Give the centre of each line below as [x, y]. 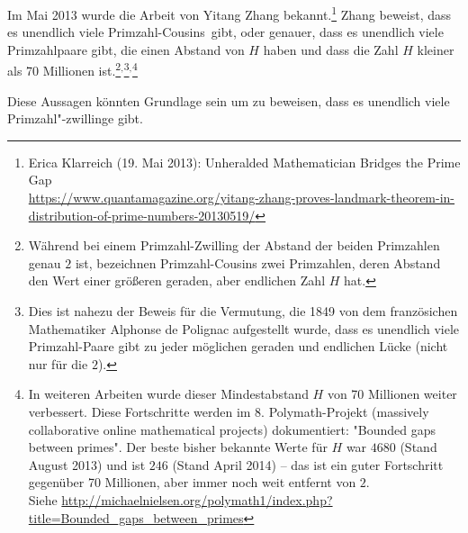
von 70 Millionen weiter [392, 394]
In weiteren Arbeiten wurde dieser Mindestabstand [168, 394]
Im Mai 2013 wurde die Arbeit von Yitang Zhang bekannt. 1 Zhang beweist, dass [229, 13]
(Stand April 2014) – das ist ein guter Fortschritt [308, 464]
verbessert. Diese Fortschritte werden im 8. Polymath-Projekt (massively [229, 411]
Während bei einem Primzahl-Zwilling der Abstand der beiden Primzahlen [234, 245]
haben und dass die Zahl [331, 49]
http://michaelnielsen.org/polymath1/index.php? [197, 499]
